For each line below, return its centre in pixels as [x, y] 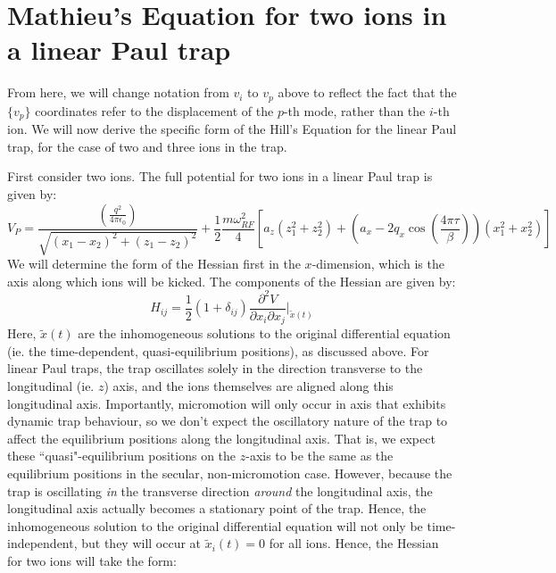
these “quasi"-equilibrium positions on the [122, 456]
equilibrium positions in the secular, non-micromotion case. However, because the [230, 473]
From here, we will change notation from [118, 92]
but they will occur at [141, 543]
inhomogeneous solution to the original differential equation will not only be [215, 525]
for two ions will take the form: [92, 560]
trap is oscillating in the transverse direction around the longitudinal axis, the [220, 490]
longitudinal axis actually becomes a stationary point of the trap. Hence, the [217, 508]
